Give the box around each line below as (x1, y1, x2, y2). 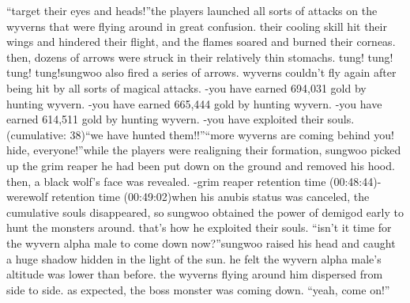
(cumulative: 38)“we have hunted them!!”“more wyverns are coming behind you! (6, 126, 394, 142)
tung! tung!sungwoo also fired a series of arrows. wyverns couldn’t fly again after (6, 64, 397, 81)
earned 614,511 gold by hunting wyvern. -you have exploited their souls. (6, 111, 355, 127)
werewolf (6, 188, 48, 205)
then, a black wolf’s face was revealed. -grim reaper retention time (6, 172, 326, 189)
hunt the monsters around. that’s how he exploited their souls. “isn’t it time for (6, 219, 392, 236)
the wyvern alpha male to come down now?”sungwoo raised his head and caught (6, 234, 396, 251)
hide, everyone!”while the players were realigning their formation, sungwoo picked (6, 142, 401, 158)
